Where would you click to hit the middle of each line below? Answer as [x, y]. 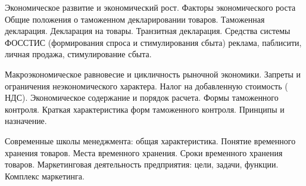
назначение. [26, 121]
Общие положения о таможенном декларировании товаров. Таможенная [135, 19]
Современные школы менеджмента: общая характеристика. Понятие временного [150, 140]
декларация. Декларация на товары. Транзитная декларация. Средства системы [148, 31]
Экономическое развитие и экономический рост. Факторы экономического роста [150, 7]
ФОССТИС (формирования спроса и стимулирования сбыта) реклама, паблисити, [153, 42]
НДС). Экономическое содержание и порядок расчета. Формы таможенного [142, 97]
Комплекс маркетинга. [45, 176]
